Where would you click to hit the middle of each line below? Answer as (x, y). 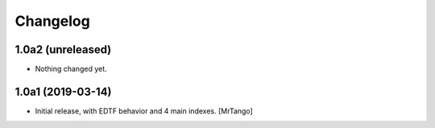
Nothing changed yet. (71, 69)
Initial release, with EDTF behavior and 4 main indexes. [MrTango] (144, 111)
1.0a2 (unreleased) (63, 50)
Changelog (52, 21)
